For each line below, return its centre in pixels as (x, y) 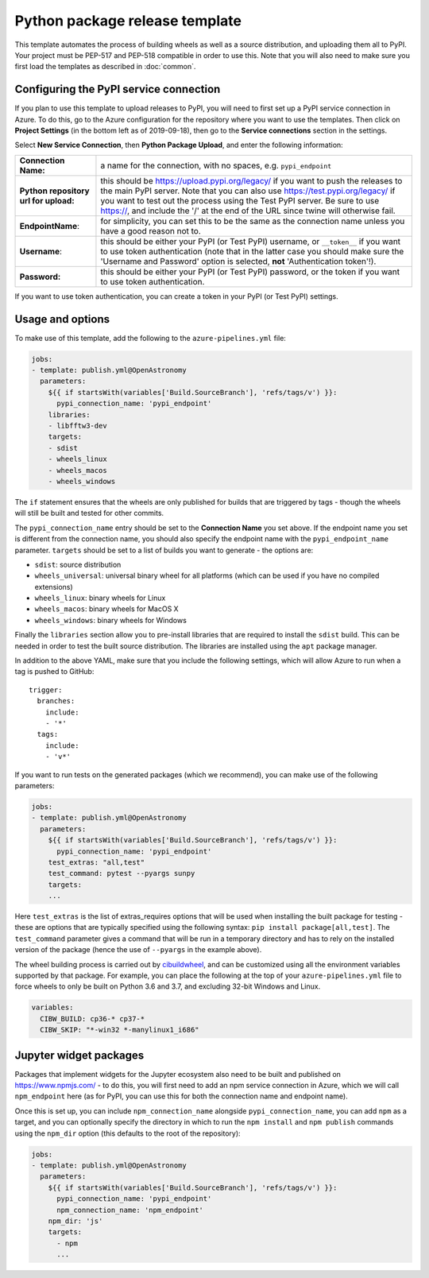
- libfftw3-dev (77, 426)
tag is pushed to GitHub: (54, 672)
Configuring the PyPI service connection (118, 89)
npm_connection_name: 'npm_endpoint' (130, 1210)
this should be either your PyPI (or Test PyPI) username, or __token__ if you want (251, 241)
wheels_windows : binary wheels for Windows (110, 620)
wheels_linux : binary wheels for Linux (100, 598)
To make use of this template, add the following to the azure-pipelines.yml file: (150, 338)
